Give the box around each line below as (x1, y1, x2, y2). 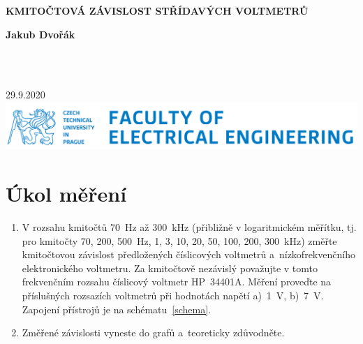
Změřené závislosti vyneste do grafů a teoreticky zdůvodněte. (22, 325, 285, 340)
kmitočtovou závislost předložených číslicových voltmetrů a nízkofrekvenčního (22, 247, 355, 262)
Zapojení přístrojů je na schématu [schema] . (22, 301, 212, 316)
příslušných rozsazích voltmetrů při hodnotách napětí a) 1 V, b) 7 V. (22, 288, 324, 303)
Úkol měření (6, 179, 127, 208)
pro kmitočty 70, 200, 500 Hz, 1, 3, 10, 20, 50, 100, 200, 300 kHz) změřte (22, 233, 337, 248)
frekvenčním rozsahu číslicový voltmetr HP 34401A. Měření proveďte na (22, 274, 332, 289)
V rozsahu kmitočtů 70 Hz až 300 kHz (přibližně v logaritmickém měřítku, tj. (22, 220, 357, 234)
